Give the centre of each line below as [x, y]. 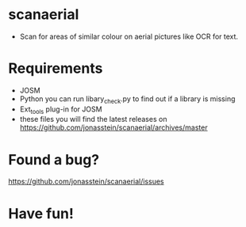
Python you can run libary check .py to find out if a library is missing [127, 99]
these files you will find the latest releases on [93, 119]
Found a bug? [54, 159]
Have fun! [41, 213]
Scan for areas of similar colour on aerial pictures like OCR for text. [129, 36]
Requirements [56, 68]
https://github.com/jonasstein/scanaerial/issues [86, 182]
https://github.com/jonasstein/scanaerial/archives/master [113, 127]
